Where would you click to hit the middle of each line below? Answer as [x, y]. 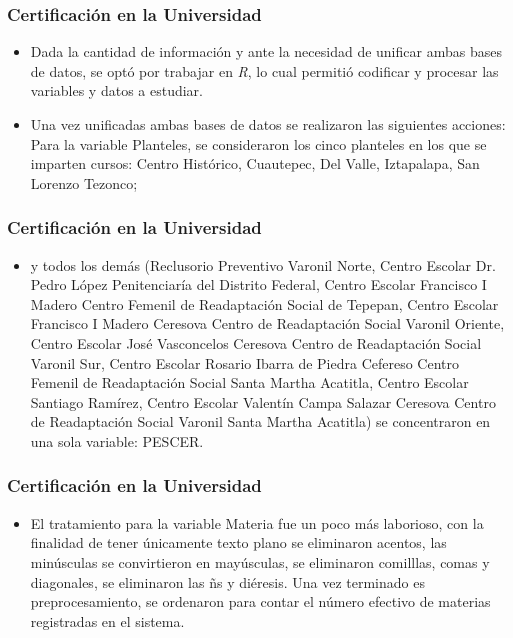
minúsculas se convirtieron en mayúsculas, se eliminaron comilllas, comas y [260, 561]
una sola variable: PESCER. [117, 440]
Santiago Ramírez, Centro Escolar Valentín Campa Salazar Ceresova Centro [263, 401]
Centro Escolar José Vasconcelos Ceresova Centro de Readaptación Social [256, 342]
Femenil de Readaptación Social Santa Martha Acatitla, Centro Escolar [249, 382]
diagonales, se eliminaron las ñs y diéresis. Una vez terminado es [227, 581]
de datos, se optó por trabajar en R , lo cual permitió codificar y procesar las [264, 70]
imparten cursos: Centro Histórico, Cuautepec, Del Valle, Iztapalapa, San [255, 163]
